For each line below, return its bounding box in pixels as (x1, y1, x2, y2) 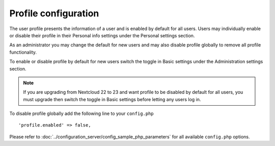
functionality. (9, 49, 37, 55)
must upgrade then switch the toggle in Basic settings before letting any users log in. (23, 96, 201, 102)
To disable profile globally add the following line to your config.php (9, 110, 154, 117)
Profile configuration (9, 8, 99, 19)
